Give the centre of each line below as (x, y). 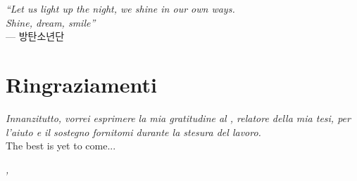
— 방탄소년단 (35, 36)
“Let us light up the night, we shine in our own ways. (120, 8)
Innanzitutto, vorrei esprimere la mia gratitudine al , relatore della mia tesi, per (178, 118)
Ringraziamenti (81, 84)
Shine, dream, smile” (51, 22)
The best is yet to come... (61, 146)
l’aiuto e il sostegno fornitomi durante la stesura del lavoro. (133, 132)
